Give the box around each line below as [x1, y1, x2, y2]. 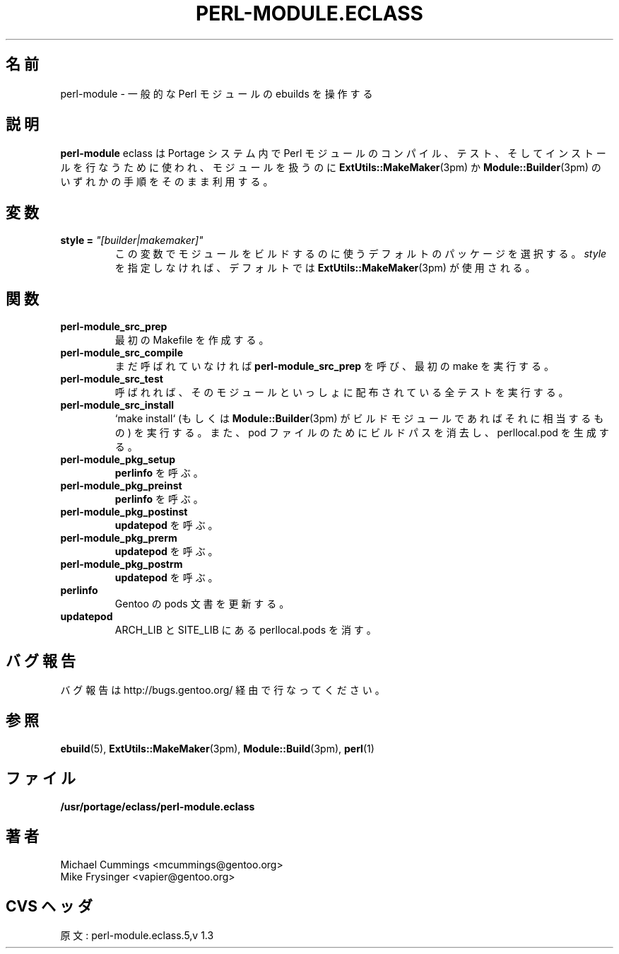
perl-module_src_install [60, 399, 175, 412]
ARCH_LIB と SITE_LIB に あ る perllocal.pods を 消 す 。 [114, 624, 377, 636]
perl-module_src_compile [60, 347, 183, 359]
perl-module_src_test [60, 373, 163, 385]
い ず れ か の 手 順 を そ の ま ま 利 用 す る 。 [60, 175, 273, 188]
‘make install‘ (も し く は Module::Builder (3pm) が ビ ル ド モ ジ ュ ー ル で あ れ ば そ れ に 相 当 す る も [114, 412, 604, 425]
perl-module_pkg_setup [60, 453, 175, 466]
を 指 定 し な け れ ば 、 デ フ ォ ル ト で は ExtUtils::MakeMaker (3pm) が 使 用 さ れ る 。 [114, 262, 536, 274]
